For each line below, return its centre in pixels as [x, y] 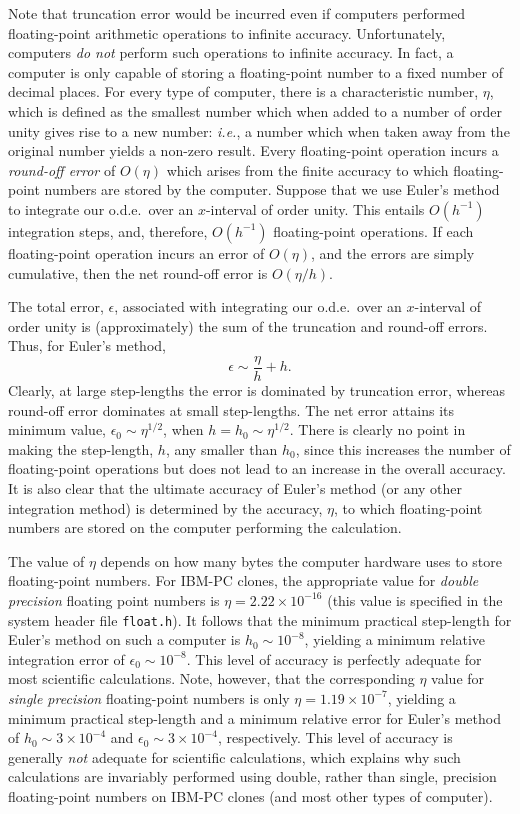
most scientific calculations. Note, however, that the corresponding [211, 678]
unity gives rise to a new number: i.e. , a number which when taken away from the [259, 130]
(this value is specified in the [415, 599]
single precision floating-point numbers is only [149, 697]
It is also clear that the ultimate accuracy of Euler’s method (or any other [235, 487]
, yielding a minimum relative [395, 639]
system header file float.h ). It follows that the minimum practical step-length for [260, 619]
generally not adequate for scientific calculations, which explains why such [234, 756]
